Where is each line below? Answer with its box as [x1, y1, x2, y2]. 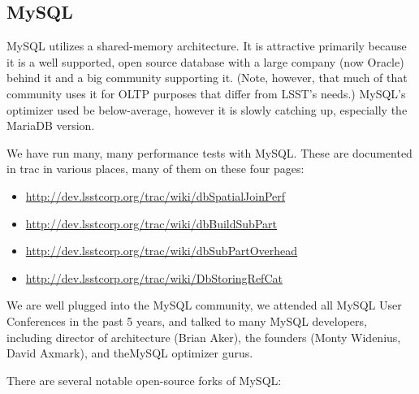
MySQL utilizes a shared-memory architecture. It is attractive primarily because [6, 37, 407, 54]
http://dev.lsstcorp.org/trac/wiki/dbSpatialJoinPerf [25, 187, 286, 204]
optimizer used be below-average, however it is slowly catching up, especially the [6, 101, 408, 118]
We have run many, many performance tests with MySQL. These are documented [6, 144, 413, 161]
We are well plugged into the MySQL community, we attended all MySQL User [6, 297, 402, 314]
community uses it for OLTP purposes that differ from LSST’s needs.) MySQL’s [6, 84, 406, 102]
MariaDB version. [6, 117, 95, 134]
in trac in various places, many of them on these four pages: [6, 160, 305, 177]
